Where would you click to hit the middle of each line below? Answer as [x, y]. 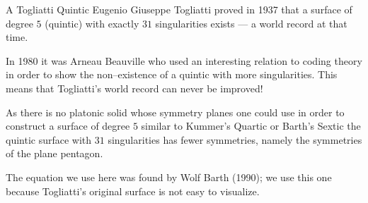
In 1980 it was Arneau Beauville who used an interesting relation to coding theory [184, 60]
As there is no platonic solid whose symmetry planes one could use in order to [175, 112]
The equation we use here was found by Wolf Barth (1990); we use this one [169, 177]
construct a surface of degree [68, 126]
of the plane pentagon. [54, 153]
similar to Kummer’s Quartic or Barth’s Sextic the [251, 126]
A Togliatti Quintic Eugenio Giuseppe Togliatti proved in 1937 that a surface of [179, 9]
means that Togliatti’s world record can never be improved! [134, 88]
